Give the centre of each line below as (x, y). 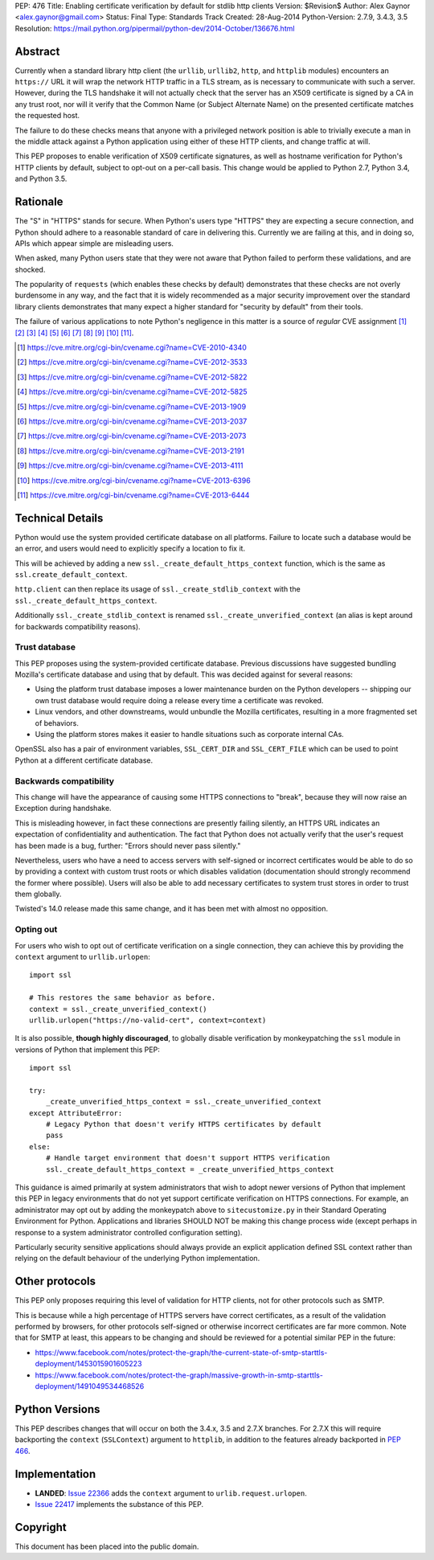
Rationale (39, 202)
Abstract (37, 51)
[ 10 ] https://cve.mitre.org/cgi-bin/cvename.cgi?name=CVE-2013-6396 (134, 480)
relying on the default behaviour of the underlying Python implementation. (137, 1259)
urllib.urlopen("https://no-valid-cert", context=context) (148, 1020)
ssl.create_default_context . (71, 574)
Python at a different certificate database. (84, 760)
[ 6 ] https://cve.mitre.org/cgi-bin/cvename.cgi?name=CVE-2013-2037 (132, 421)
